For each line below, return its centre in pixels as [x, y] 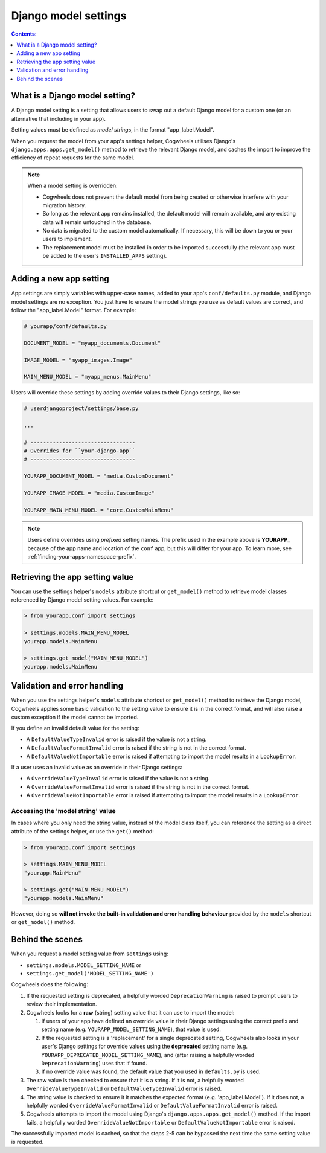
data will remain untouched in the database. [97, 222]
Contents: [24, 34]
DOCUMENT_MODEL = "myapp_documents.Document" [92, 343]
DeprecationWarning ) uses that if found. [94, 1063]
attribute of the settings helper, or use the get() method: [82, 831]
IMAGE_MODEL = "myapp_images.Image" [78, 360]
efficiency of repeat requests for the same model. [73, 158]
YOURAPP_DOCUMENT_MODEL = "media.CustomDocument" [99, 476]
